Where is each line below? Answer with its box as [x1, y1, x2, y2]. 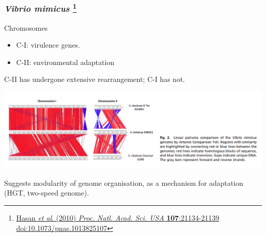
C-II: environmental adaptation [16, 56, 115, 67]
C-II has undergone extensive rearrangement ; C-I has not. [4, 74, 185, 84]
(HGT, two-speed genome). [4, 187, 89, 198]
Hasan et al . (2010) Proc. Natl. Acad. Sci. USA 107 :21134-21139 [16, 212, 219, 223]
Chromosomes [4, 22, 48, 33]
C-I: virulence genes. [16, 39, 80, 50]
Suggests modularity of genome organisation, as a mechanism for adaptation [4, 177, 243, 188]
